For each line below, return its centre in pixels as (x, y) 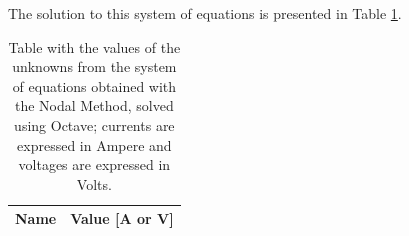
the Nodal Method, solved (94, 105)
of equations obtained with (94, 85)
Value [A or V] (122, 218)
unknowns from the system (94, 66)
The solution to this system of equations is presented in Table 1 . (205, 13)
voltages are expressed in (94, 164)
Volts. (94, 183)
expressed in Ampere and (94, 144)
